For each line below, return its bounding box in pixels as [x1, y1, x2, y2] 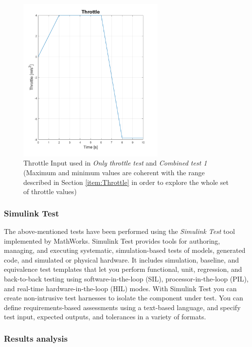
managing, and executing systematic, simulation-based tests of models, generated [4, 245, 246, 255]
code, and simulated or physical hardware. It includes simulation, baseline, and [4, 254, 239, 264]
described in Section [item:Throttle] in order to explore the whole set [23, 177, 229, 187]
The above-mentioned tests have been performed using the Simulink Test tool [4, 226, 235, 236]
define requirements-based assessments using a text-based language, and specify [4, 302, 241, 312]
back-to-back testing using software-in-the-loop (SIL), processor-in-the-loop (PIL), [4, 273, 249, 283]
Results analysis [4, 332, 68, 344]
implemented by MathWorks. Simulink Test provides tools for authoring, [4, 235, 220, 246]
